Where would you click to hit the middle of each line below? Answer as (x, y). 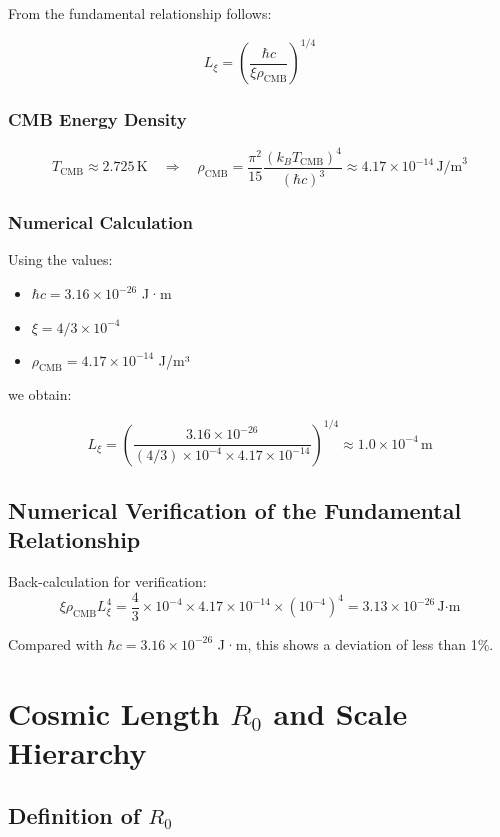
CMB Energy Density (97, 119)
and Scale (340, 712)
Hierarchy (77, 751)
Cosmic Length (114, 712)
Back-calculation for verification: (107, 581)
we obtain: (40, 394)
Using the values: (60, 259)
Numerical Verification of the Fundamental (235, 509)
